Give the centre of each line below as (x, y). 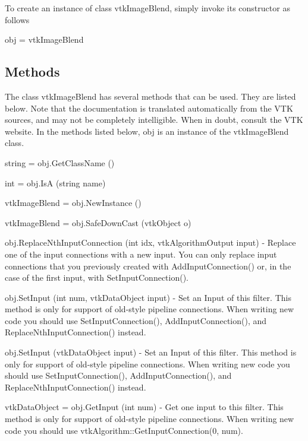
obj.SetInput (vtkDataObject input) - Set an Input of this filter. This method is (151, 352)
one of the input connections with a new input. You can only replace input (141, 254)
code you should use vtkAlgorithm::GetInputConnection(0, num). (124, 430)
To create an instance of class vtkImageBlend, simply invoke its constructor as (147, 8)
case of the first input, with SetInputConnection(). (97, 277)
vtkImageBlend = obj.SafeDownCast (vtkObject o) (98, 222)
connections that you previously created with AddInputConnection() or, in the (148, 266)
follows (17, 19)
